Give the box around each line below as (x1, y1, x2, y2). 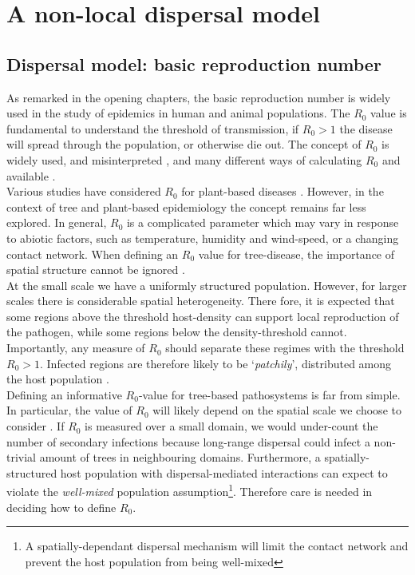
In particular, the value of (6, 402, 132, 418)
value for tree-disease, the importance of (198, 245, 395, 262)
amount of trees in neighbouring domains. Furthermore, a (39, 449, 321, 466)
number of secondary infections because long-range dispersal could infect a (6, 433, 370, 450)
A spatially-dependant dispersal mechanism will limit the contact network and (25, 537, 409, 554)
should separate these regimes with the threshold (165, 339, 405, 356)
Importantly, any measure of (6, 339, 145, 356)
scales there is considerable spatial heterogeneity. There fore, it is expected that (6, 292, 395, 309)
